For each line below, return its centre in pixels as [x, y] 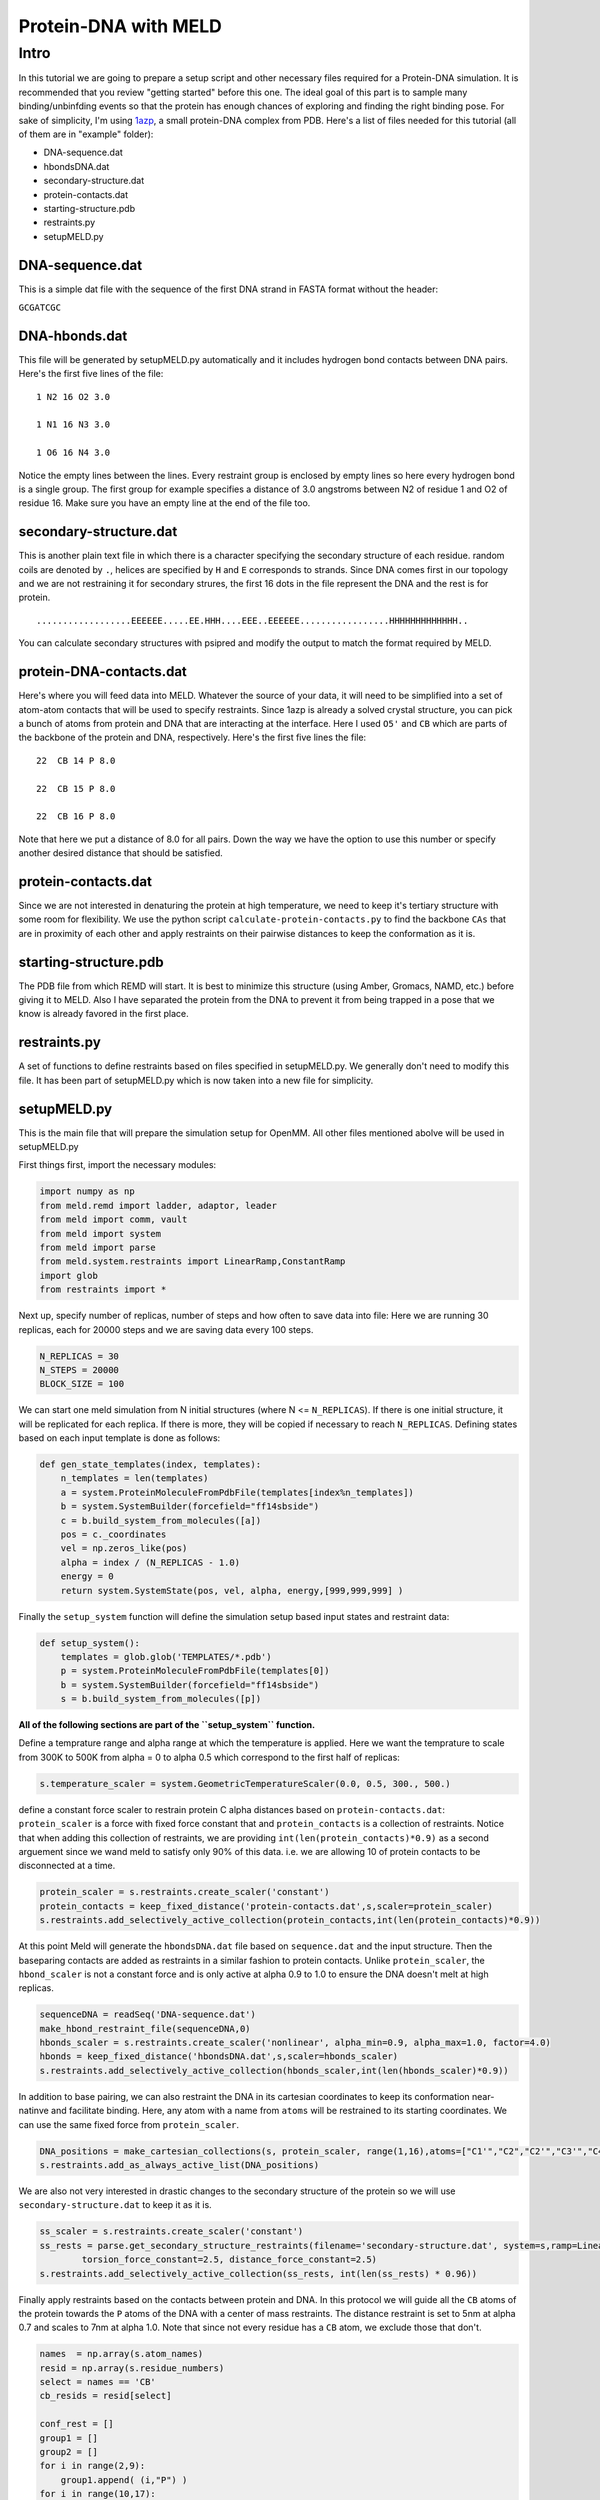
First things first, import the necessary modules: [117, 1165]
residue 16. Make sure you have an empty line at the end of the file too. [164, 503]
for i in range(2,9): [92, 2466]
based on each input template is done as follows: [119, 1438]
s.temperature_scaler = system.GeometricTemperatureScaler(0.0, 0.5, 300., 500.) [245, 1783]
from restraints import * [103, 1289]
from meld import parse [98, 1247]
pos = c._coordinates [113, 1534]
